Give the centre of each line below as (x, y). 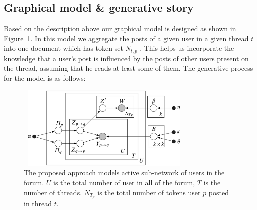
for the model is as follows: (45, 78)
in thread (38, 203)
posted (218, 192)
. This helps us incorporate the (187, 48)
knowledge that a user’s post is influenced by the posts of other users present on (126, 58)
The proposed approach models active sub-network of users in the (124, 172)
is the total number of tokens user (149, 192)
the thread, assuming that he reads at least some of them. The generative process (128, 68)
